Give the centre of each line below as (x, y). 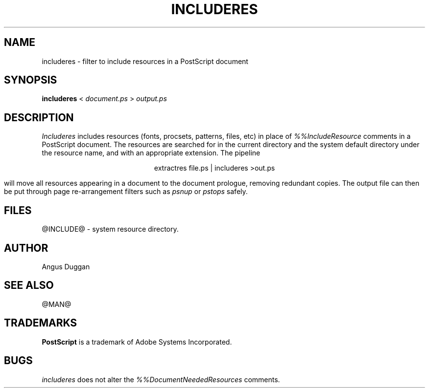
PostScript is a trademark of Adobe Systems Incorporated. (137, 342)
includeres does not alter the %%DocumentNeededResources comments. (161, 379)
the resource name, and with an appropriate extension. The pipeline (151, 153)
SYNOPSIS (31, 80)
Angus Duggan (66, 266)
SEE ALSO (29, 285)
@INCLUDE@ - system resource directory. (110, 229)
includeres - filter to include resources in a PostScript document (145, 61)
